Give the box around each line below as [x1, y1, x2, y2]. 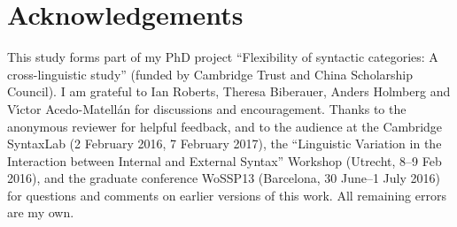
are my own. [7, 203, 74, 222]
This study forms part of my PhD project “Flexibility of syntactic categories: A [7, 48, 438, 66]
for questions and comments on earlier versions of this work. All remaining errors [7, 185, 446, 204]
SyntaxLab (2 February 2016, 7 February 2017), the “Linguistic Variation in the [7, 134, 442, 153]
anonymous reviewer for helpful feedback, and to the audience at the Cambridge [7, 117, 443, 135]
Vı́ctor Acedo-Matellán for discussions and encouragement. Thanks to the [7, 99, 407, 117]
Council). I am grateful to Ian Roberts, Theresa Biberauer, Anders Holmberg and [7, 82, 451, 101]
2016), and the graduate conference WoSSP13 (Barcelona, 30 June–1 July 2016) [7, 169, 440, 187]
